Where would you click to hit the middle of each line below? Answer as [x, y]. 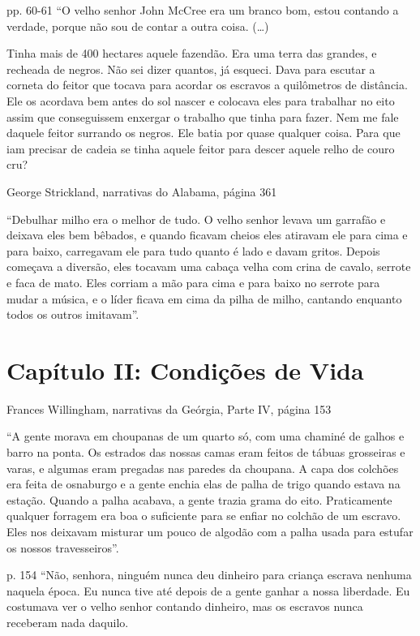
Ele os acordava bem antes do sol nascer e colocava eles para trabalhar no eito [201, 100]
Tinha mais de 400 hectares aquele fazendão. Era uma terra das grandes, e [192, 53]
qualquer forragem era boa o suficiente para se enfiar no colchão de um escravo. [204, 516]
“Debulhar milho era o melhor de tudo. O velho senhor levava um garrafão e [196, 219]
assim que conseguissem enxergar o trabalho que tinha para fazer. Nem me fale [203, 116]
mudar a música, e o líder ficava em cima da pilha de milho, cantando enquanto [204, 298]
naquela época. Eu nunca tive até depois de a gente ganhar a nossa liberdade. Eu [208, 590]
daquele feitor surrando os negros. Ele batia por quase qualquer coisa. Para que [204, 133]
